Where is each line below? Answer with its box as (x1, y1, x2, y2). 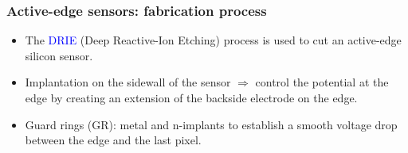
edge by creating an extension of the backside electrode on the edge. (25, 90, 358, 105)
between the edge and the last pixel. (25, 132, 202, 148)
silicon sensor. (25, 47, 93, 63)
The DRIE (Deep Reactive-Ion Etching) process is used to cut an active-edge (25, 32, 402, 48)
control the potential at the (255, 74, 389, 90)
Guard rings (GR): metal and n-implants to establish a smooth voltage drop (25, 116, 398, 132)
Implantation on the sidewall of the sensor (25, 74, 231, 90)
